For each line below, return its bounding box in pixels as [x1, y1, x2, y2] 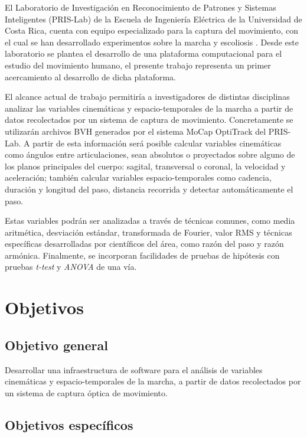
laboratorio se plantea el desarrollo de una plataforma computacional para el [5, 47, 282, 60]
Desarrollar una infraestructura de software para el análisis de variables [5, 363, 263, 376]
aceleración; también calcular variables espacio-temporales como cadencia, [5, 171, 272, 184]
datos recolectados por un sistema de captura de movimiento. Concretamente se [5, 113, 293, 126]
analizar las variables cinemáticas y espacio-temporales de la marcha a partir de [5, 102, 293, 114]
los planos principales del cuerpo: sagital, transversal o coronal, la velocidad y [5, 159, 286, 172]
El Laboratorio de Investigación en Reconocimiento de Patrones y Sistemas [5, 1, 276, 13]
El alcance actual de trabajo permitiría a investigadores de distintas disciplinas [5, 90, 290, 103]
